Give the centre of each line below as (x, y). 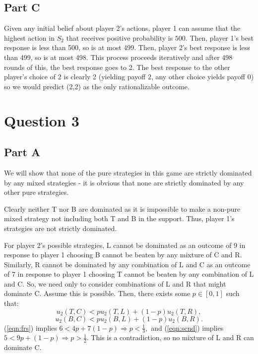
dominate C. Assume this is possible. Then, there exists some (97, 293)
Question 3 (42, 120)
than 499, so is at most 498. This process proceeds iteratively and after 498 (118, 57)
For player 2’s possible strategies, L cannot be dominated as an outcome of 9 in (125, 245)
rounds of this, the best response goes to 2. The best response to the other (117, 67)
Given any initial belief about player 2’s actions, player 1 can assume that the (122, 28)
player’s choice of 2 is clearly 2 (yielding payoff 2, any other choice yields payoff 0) (129, 77)
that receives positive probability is (120, 37)
